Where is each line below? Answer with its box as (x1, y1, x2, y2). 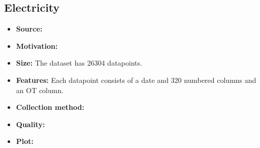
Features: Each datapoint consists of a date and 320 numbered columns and (16, 74, 256, 85)
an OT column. (16, 84, 64, 95)
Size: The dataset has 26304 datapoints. (16, 57, 142, 68)
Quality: (16, 119, 45, 129)
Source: (16, 23, 43, 34)
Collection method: (16, 102, 84, 112)
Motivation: (16, 40, 58, 51)
